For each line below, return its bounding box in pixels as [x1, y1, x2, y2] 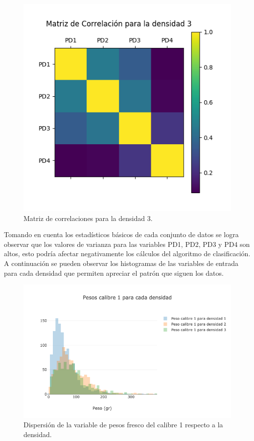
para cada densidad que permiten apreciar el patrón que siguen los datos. [4, 267, 224, 278]
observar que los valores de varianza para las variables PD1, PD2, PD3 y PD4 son [4, 239, 250, 249]
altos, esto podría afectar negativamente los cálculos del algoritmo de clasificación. [4, 248, 251, 259]
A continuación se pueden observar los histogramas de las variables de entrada [4, 258, 239, 268]
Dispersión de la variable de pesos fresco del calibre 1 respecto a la [23, 419, 223, 430]
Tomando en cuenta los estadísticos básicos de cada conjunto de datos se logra [4, 229, 239, 240]
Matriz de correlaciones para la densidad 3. [23, 213, 153, 223]
